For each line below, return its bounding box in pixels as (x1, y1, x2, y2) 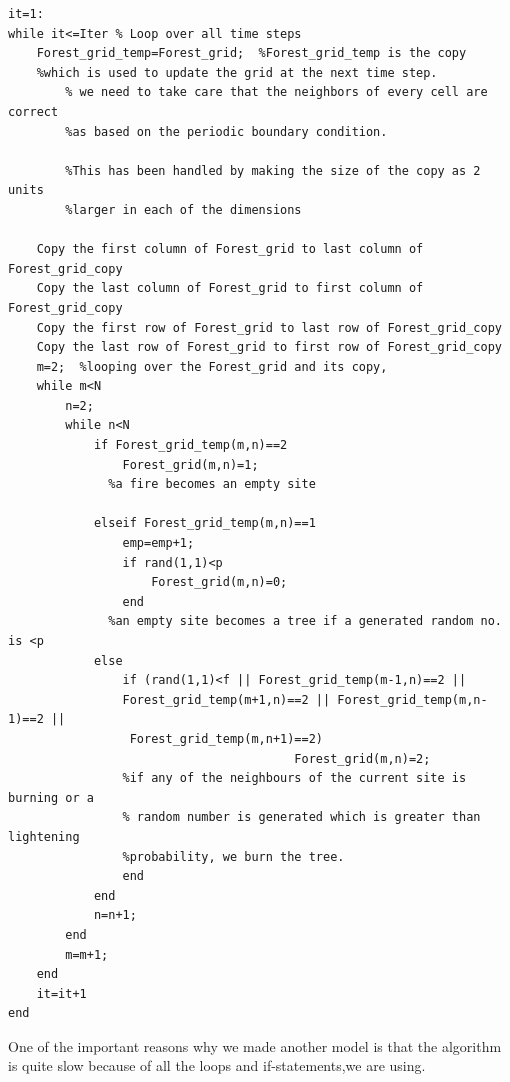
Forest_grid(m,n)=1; (122, 457, 259, 472)
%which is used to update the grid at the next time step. (36, 65, 438, 80)
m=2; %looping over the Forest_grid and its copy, (36, 359, 388, 374)
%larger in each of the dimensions (65, 202, 302, 217)
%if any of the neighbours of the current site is (122, 771, 467, 786)
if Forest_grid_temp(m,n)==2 (93, 438, 288, 453)
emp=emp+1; (122, 536, 195, 551)
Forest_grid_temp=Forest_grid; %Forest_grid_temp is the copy (36, 46, 467, 61)
